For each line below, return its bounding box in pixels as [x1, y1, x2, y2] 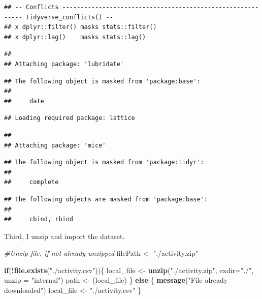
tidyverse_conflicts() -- [25, 13, 113, 21]
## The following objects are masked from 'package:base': [4, 195, 208, 203]
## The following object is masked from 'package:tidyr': [4, 159, 204, 166]
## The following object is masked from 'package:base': [4, 77, 201, 85]
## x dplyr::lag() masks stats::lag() [4, 33, 146, 41]
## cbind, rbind [4, 216, 74, 223]
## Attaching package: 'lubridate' [4, 60, 124, 68]
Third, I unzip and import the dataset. [4, 230, 125, 241]
